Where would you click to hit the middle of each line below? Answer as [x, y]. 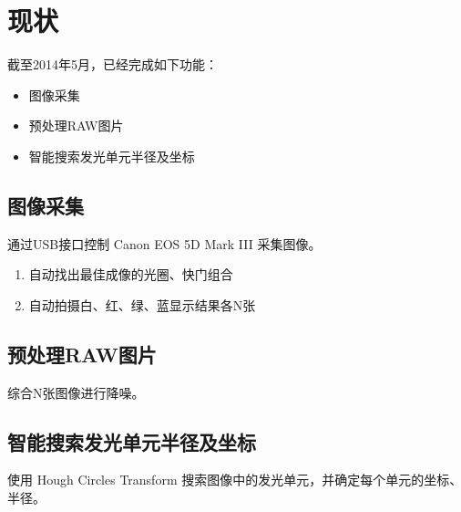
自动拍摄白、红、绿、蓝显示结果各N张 [142, 304]
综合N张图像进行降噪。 [76, 392]
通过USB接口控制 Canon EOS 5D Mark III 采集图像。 [164, 243]
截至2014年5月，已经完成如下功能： [113, 64]
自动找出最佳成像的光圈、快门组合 [131, 274]
